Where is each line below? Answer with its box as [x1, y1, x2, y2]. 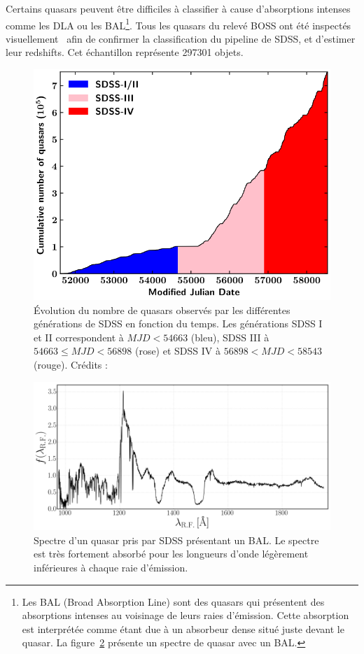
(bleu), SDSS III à [190, 329, 269, 344]
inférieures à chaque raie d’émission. [34, 560, 188, 574]
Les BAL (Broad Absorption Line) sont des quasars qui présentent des [22, 594, 325, 609]
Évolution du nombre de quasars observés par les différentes [34, 302, 290, 317]
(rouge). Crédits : [34, 357, 108, 371]
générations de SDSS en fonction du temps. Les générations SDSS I [34, 316, 323, 331]
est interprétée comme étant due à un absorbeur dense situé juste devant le [22, 621, 344, 636]
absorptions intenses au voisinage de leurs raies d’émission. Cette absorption [22, 608, 349, 623]
